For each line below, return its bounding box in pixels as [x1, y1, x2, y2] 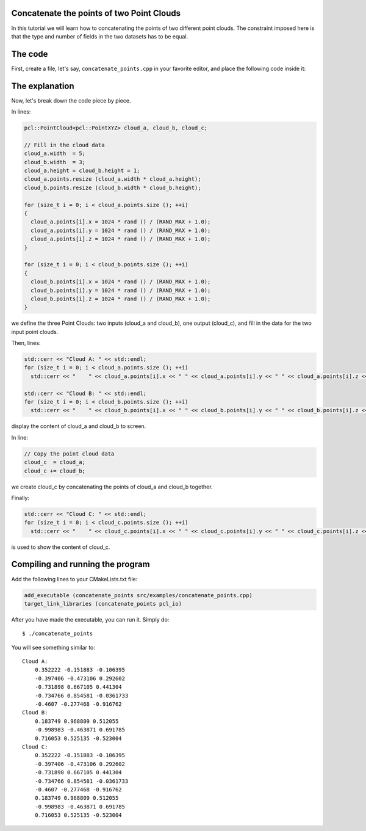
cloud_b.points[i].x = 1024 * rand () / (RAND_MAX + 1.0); [30, 278, 211, 285]
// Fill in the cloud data [24, 141, 105, 148]
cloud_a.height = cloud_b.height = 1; [24, 167, 140, 174]
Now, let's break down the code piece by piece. [11, 96, 131, 104]
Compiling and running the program [11, 559, 150, 570]
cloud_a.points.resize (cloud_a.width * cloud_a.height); [24, 176, 201, 183]
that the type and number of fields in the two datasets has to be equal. [11, 32, 188, 40]
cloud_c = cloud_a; [24, 459, 85, 466]
